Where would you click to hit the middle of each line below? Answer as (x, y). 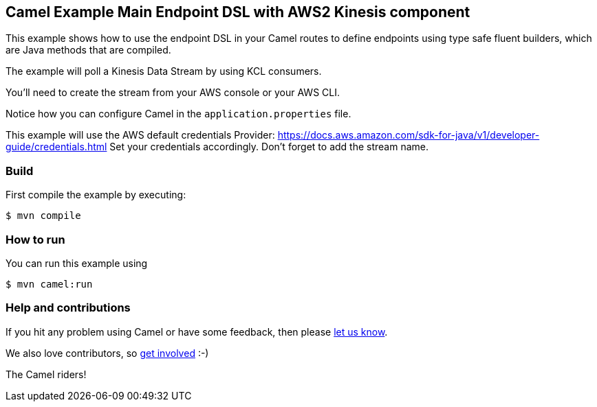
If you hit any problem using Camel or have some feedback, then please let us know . (197, 332)
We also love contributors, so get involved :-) (107, 353)
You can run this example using (77, 263)
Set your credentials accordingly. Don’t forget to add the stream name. (269, 147)
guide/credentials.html (56, 147)
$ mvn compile (43, 216)
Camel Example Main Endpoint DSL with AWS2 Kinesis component (238, 12)
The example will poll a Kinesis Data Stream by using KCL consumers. (164, 71)
